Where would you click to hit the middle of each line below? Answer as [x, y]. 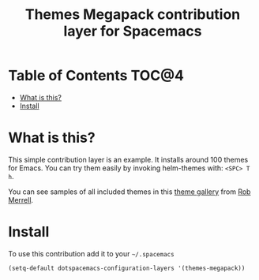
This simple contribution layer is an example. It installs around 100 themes [128, 159]
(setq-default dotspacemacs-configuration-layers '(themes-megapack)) [127, 268]
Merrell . [21, 200]
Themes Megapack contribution [133, 15]
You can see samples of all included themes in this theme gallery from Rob [129, 192]
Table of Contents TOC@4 [96, 76]
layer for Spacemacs [133, 31]
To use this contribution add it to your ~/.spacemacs [92, 253]
